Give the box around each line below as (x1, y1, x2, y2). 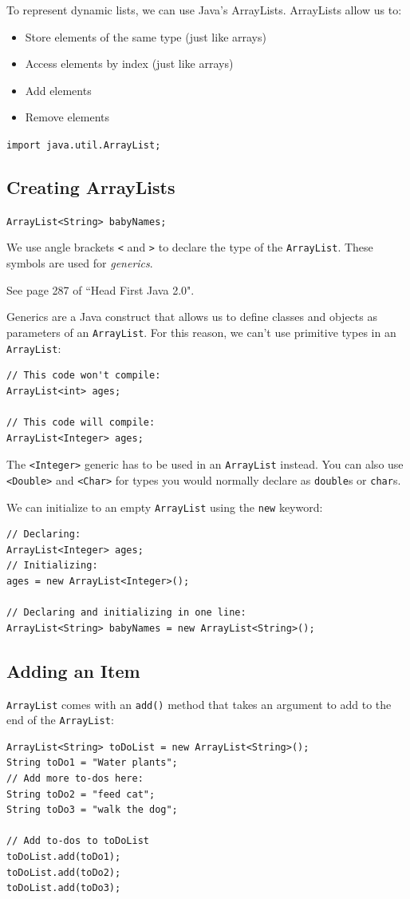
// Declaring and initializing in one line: (6, 607, 246, 619)
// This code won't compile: (6, 370, 161, 382)
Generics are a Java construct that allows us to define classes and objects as (6, 308, 377, 325)
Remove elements (25, 109, 110, 125)
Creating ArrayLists (6, 175, 175, 200)
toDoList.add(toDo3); (6, 882, 121, 894)
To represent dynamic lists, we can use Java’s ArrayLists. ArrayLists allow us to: (6, 2, 402, 18)
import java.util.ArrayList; (6, 139, 161, 151)
